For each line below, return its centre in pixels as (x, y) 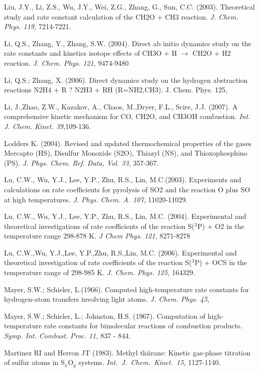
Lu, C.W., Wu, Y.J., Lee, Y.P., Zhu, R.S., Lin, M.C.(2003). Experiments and (123, 179)
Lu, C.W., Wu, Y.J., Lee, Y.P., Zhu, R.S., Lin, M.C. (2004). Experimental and (125, 216)
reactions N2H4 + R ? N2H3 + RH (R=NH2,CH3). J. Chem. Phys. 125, (116, 90)
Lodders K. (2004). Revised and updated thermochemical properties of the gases (128, 143)
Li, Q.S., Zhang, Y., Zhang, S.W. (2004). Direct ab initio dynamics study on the (128, 43)
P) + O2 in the (221, 226)
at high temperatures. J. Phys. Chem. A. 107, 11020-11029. (96, 199)
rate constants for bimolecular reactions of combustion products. (143, 326)
